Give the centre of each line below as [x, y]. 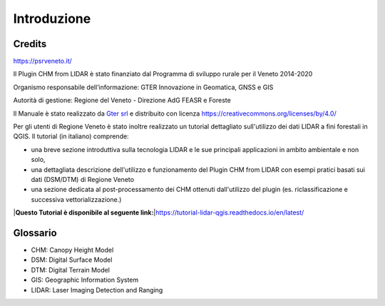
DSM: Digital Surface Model [72, 260]
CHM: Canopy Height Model [72, 250]
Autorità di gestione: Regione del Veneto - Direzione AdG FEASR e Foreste [122, 101]
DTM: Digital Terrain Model [71, 270]
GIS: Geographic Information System [85, 280]
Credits [30, 44]
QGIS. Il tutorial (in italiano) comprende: [71, 136]
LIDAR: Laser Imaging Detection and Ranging [97, 290]
